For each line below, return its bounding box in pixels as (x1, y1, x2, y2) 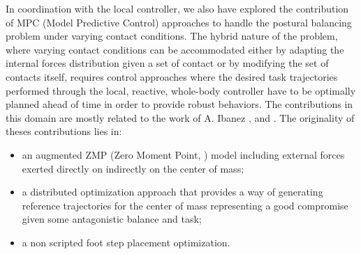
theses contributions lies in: (6, 124, 122, 138)
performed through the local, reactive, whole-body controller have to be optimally (6, 83, 356, 97)
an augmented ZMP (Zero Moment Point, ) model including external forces (22, 147, 345, 161)
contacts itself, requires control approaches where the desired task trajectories (6, 69, 338, 84)
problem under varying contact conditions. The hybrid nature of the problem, (6, 29, 338, 43)
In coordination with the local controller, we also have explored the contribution (6, 1, 349, 15)
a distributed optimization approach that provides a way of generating (22, 184, 323, 199)
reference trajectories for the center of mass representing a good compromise (22, 198, 348, 212)
